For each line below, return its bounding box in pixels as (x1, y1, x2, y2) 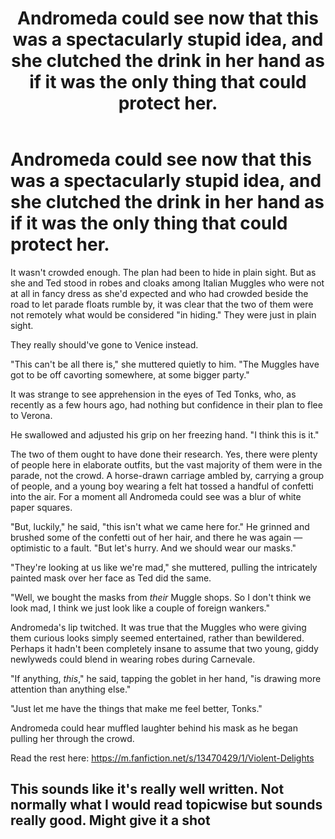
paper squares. (10, 501, 73, 513)
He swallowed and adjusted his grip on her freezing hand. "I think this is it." (10, 428, 320, 441)
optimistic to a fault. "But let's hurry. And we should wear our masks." (10, 542, 297, 554)
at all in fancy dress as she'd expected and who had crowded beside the (10, 287, 309, 299)
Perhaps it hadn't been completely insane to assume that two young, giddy (10, 642, 319, 654)
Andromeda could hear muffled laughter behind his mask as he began (10, 722, 298, 734)
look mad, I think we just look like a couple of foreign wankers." (10, 602, 271, 614)
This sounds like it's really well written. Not (10, 781, 285, 798)
